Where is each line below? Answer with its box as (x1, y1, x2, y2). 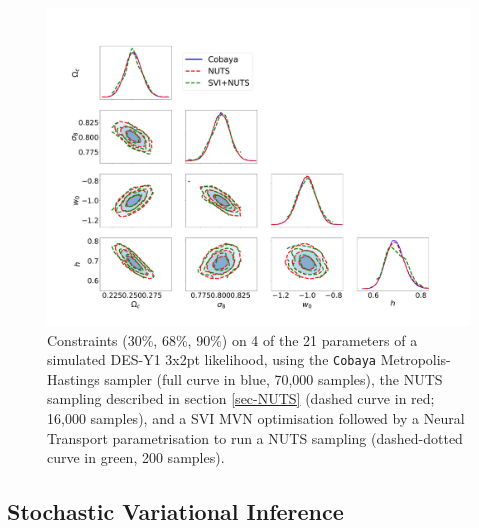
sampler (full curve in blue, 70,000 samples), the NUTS (104, 368, 443, 389)
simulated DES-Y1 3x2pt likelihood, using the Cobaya (47, 349, 376, 370)
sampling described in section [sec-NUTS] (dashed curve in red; (47, 388, 435, 409)
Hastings (47, 368, 100, 389)
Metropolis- (380, 349, 451, 370)
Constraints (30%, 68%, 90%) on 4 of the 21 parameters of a (47, 329, 418, 350)
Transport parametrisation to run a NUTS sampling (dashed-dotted (47, 427, 463, 448)
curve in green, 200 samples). (47, 447, 225, 468)
